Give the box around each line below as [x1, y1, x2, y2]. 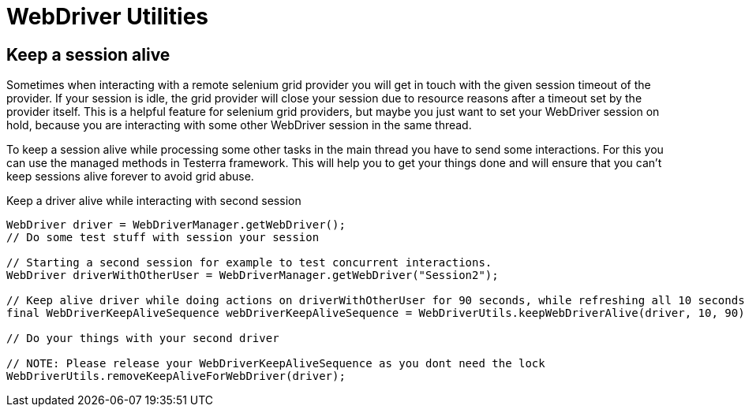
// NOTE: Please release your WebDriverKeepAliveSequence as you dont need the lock [6, 357, 545, 370]
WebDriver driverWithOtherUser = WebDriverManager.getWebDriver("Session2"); [6, 269, 499, 282]
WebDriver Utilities [6, 3, 209, 30]
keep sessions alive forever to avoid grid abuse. [6, 169, 254, 184]
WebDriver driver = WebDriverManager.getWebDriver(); [6, 218, 346, 232]
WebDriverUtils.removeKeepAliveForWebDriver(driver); [6, 370, 346, 383]
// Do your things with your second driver [6, 332, 279, 345]
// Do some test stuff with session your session [6, 231, 320, 244]
